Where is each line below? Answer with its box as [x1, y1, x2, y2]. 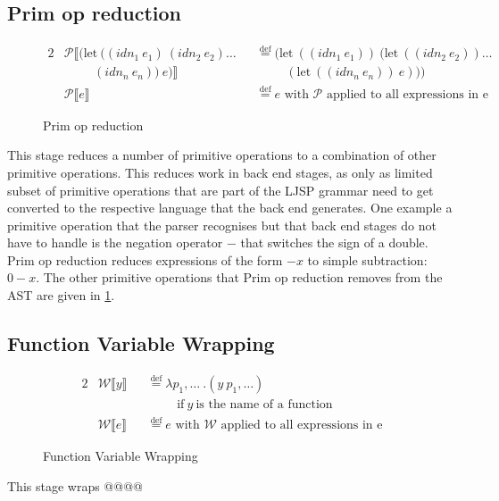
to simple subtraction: [307, 250, 428, 269]
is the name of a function [195, 398, 333, 412]
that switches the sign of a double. [240, 233, 428, 252]
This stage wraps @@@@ [7, 477, 143, 495]
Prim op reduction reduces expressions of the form [7, 250, 283, 269]
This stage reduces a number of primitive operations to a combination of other [7, 146, 437, 164]
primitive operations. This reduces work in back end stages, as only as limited [7, 163, 433, 181]
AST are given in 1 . [7, 286, 115, 305]
